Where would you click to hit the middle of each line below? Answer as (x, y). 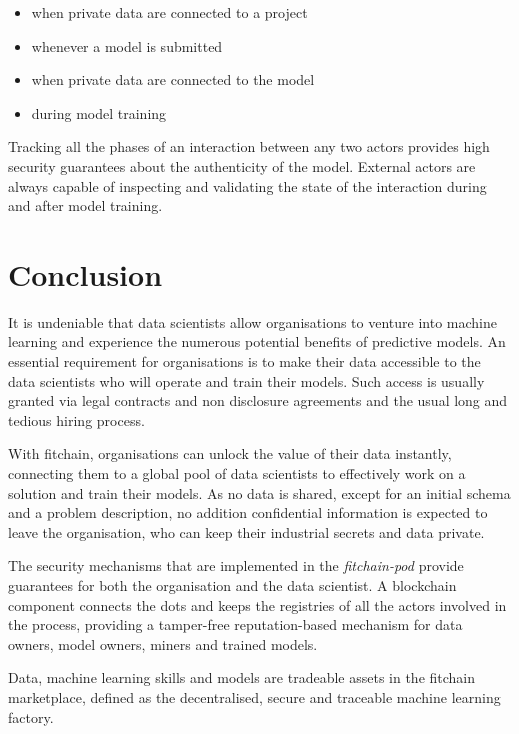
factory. (31, 716)
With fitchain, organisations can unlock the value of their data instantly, (230, 453)
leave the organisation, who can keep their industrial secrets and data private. (246, 531)
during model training (99, 112)
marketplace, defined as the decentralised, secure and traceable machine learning (254, 696)
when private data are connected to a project (169, 12)
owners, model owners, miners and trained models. (163, 643)
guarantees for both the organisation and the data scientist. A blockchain (232, 585)
